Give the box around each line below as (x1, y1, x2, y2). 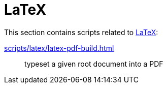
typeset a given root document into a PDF (24, 59, 163, 68)
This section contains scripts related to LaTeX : (4, 27, 158, 37)
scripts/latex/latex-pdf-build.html (4, 43, 114, 52)
